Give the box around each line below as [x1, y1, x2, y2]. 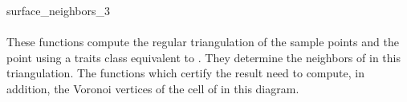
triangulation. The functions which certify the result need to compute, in [6, 65, 364, 81]
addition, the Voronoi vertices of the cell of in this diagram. [6, 80, 299, 96]
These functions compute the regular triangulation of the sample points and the [6, 33, 399, 50]
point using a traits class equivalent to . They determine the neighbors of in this [6, 49, 401, 65]
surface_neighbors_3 [6, 2, 110, 18]
